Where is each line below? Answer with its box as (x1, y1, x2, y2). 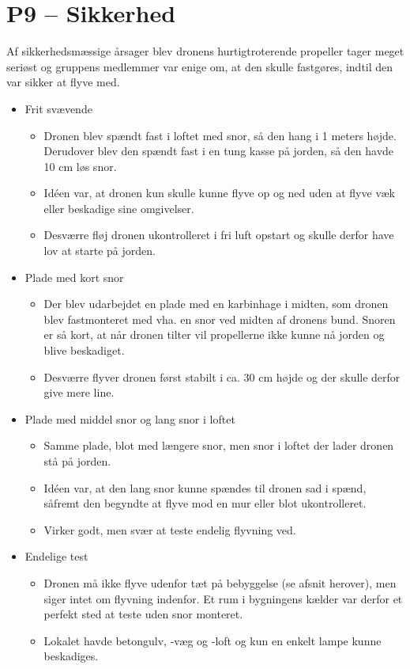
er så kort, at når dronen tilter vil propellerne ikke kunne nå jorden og (43, 326, 385, 343)
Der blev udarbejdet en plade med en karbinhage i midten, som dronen (43, 295, 389, 312)
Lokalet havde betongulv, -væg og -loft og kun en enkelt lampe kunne (43, 632, 382, 648)
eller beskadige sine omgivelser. (43, 200, 194, 216)
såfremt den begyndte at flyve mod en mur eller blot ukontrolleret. (43, 495, 367, 511)
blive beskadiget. (43, 342, 125, 359)
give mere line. (43, 384, 115, 401)
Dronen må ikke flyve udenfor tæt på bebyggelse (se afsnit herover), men (43, 574, 397, 591)
